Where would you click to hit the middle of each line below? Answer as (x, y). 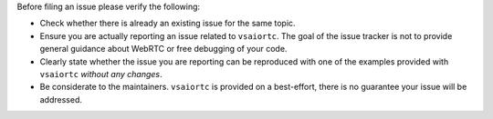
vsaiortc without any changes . (101, 74)
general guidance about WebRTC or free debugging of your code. (163, 49)
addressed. (61, 99)
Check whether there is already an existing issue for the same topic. (168, 24)
